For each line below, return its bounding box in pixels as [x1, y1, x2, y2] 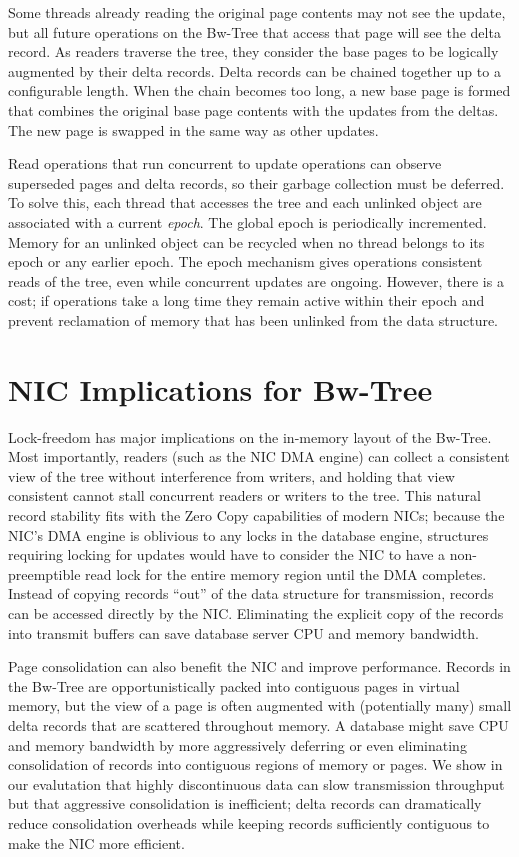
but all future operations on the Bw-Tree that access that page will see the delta [8, 21, 501, 42]
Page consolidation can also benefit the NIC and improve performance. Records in [8, 656, 511, 677]
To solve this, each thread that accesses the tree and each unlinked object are [8, 192, 482, 213]
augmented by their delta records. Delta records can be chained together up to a [8, 60, 501, 81]
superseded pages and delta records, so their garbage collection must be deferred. [8, 172, 505, 193]
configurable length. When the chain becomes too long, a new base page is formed [8, 80, 511, 101]
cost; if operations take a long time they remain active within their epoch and [8, 290, 485, 311]
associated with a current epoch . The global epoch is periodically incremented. [8, 211, 487, 232]
